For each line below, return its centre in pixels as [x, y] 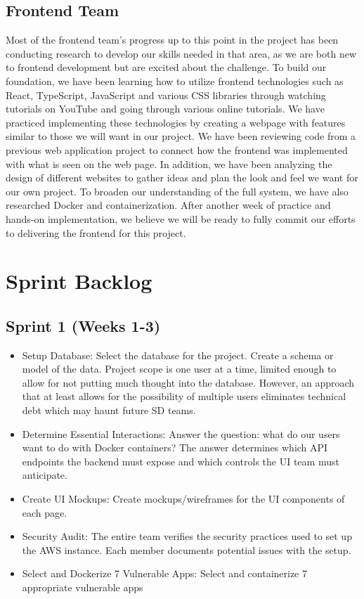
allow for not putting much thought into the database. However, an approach [188, 382]
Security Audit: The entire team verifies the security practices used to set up [187, 536]
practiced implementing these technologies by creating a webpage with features [176, 122]
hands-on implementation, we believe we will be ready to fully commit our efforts [181, 218]
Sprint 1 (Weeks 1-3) [83, 325]
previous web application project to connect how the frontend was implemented [177, 149]
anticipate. [45, 475]
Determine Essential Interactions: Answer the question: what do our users [181, 433]
